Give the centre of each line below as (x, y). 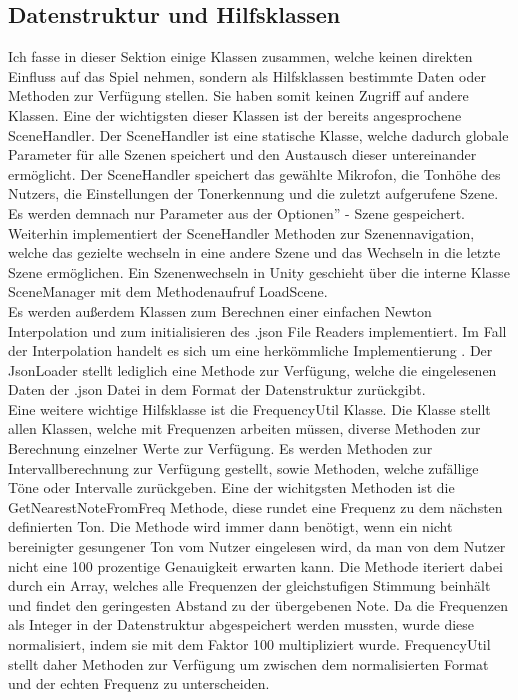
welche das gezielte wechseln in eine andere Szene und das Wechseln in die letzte (254, 252)
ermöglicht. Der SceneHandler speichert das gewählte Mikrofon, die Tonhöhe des (254, 173)
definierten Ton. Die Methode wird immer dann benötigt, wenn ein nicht (230, 526)
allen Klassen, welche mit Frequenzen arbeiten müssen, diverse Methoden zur (244, 428)
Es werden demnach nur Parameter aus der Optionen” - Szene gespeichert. (236, 212)
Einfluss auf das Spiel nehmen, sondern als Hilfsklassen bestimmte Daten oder (247, 75)
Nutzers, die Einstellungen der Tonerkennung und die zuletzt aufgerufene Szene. (253, 193)
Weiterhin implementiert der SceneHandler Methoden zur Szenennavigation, (241, 232)
